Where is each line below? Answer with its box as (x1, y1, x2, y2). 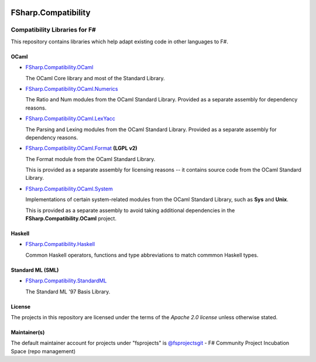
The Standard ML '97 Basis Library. (25, 288, 111, 295)
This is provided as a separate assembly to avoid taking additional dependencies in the (25, 207, 235, 214)
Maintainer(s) (11, 329, 45, 336)
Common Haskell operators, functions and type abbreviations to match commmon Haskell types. (25, 251, 259, 258)
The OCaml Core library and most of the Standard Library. (25, 74, 165, 81)
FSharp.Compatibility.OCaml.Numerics (25, 85, 118, 92)
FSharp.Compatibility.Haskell (25, 241, 95, 248)
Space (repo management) (11, 347, 76, 354)
